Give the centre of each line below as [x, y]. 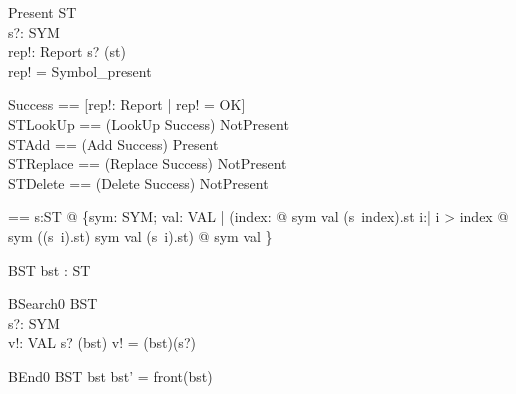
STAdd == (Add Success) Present [113, 143]
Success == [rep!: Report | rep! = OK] [127, 104]
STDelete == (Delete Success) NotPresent [138, 182]
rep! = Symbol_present [80, 70]
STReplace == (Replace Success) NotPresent [147, 163]
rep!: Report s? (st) [67, 51]
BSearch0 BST [53, 303]
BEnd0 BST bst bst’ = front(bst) [110, 375]
